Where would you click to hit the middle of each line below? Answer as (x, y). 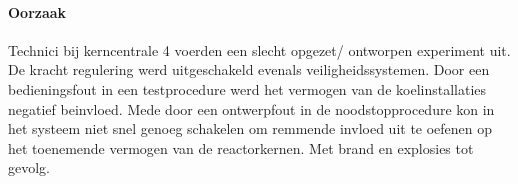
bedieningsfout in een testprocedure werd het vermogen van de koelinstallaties (247, 88)
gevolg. (29, 167)
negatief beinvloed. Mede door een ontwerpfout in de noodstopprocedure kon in (251, 108)
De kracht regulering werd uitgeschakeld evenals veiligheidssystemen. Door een (249, 69)
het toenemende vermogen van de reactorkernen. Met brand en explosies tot (241, 147)
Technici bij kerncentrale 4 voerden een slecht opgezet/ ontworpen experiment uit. (259, 49)
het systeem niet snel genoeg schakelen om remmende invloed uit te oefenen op (250, 128)
